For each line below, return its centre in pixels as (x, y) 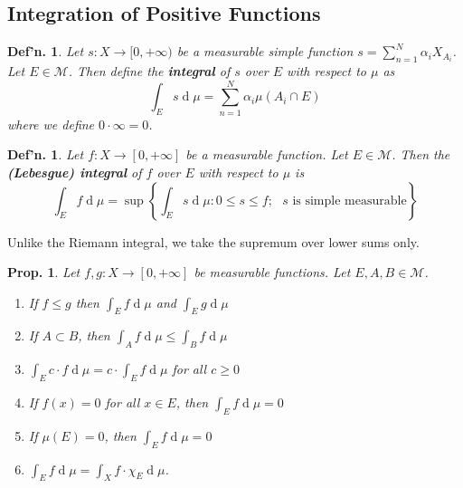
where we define (51, 124)
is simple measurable (350, 201)
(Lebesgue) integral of (75, 172)
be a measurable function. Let (267, 154)
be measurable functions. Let (272, 272)
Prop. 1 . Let (44, 272)
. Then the (421, 154)
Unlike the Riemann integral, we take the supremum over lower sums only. (213, 241)
